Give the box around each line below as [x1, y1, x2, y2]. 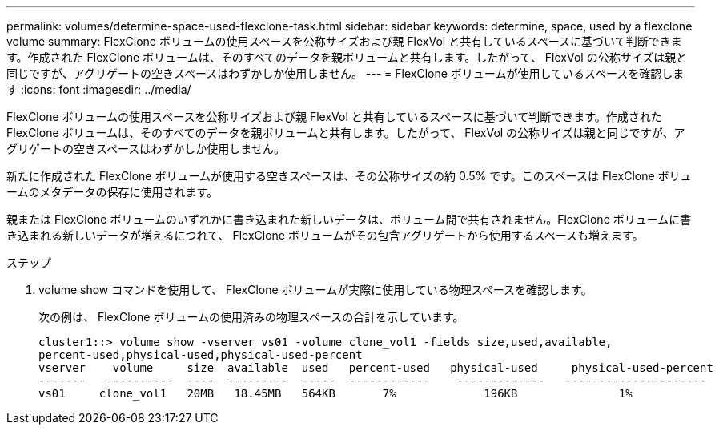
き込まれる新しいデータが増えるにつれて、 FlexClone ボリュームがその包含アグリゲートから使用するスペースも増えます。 [6, 228, 644, 242]
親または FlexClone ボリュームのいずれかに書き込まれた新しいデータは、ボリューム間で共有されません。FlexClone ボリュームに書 [6, 212, 692, 226]
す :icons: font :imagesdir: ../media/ [6, 83, 191, 96]
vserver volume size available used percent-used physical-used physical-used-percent [38, 361, 713, 374]
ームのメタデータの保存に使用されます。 [6, 185, 219, 199]
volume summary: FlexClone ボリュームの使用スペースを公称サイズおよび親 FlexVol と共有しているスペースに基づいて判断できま [6, 34, 682, 48]
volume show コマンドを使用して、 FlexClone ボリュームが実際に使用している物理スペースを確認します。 [38, 283, 592, 296]
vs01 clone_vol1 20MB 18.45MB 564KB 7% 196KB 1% [38, 387, 633, 400]
